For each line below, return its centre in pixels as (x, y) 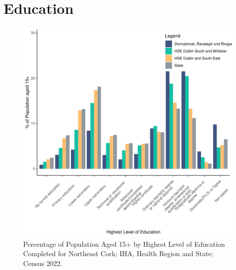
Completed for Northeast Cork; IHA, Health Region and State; (118, 253)
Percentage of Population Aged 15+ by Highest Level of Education (124, 244)
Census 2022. (43, 263)
